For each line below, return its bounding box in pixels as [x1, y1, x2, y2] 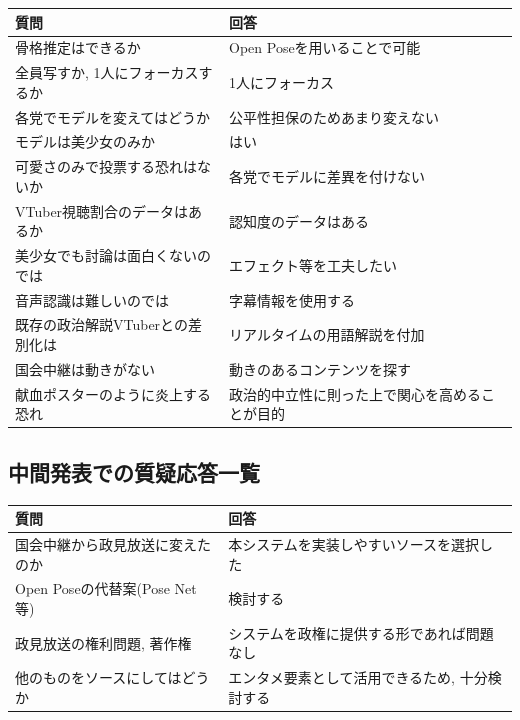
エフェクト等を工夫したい [229, 254, 398, 275]
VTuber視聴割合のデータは [15, 200, 189, 221]
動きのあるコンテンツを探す [229, 358, 412, 379]
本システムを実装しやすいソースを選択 [228, 533, 479, 554]
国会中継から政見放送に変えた [15, 533, 211, 554]
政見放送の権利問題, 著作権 [15, 632, 192, 653]
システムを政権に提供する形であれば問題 [228, 622, 494, 643]
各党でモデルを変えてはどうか [15, 106, 211, 127]
